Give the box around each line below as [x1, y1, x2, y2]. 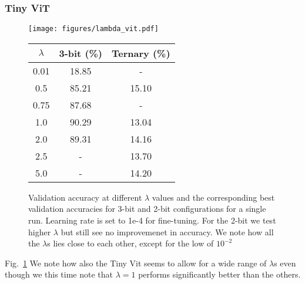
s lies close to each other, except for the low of [47, 237, 214, 249]
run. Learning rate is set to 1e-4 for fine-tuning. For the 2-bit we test [28, 214, 276, 226]
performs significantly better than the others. [138, 268, 301, 280]
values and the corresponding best [152, 191, 275, 203]
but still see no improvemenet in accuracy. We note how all [61, 225, 274, 238]
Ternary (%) [112, 46, 170, 60]
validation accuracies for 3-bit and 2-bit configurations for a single [28, 202, 266, 215]
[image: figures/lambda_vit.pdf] [28, 25, 159, 33]
